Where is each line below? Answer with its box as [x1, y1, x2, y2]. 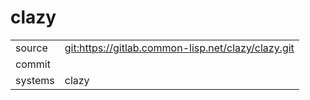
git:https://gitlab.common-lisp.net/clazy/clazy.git [64, 41, 295, 55]
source [15, 41, 48, 55]
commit [15, 57, 51, 71]
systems [15, 73, 55, 87]
